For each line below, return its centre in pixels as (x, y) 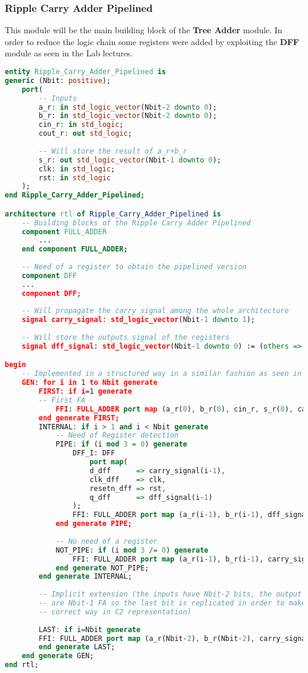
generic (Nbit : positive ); (58, 80)
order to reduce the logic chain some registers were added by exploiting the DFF (152, 41)
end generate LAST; (77, 647)
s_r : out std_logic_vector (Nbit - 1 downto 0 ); (130, 160)
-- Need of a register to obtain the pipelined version (134, 267)
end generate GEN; (58, 656)
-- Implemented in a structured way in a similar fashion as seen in (162, 374)
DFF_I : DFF (94, 453)
